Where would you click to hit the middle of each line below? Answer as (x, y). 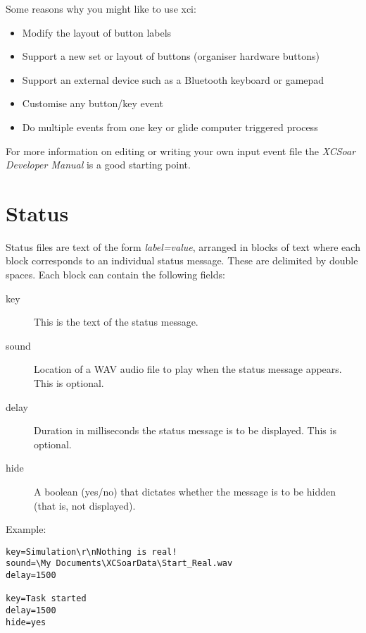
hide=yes (26, 622)
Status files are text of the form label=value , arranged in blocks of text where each (183, 246)
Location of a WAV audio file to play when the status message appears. (188, 369)
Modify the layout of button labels (97, 32)
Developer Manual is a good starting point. (98, 165)
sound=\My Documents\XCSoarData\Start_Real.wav (119, 564)
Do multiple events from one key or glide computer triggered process (170, 127)
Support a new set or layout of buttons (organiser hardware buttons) (171, 56)
